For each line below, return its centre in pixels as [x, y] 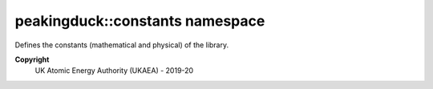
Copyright [32, 59]
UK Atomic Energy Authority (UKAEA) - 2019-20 [114, 71]
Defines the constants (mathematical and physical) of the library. [121, 45]
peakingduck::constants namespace [140, 21]
